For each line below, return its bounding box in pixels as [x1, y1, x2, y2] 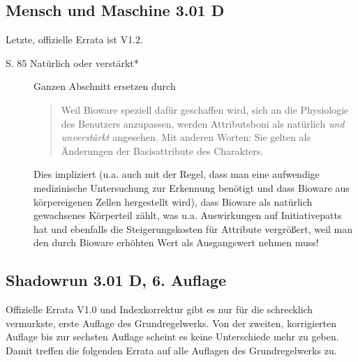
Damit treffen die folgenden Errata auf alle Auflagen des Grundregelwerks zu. [6, 342, 337, 357]
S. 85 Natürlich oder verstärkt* [6, 55, 139, 70]
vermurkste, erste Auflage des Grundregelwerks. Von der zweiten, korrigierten [6, 315, 337, 330]
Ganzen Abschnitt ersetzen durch [33, 79, 176, 93]
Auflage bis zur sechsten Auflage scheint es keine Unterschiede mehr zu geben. [6, 329, 339, 344]
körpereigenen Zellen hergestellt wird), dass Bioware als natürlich [33, 194, 313, 209]
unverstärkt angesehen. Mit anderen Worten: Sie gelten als [61, 130, 311, 144]
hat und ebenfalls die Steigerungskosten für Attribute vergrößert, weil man [33, 221, 353, 236]
